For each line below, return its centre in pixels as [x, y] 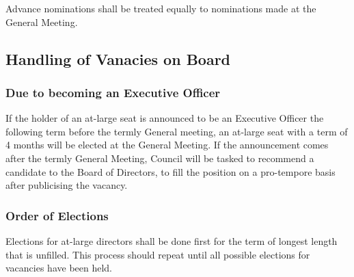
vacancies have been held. [59, 268]
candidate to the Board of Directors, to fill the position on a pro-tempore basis [171, 171]
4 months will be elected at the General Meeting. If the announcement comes [167, 145]
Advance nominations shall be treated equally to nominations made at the [161, 8]
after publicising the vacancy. [67, 185]
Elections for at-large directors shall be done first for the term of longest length [172, 240]
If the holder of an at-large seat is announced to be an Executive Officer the [165, 118]
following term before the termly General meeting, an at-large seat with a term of [177, 131]
